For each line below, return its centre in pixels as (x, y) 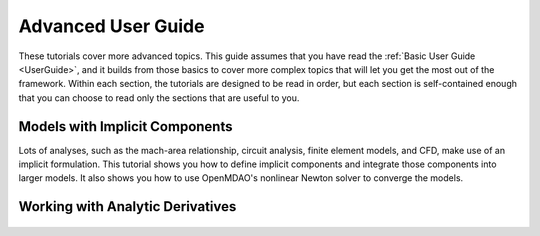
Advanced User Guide (111, 26)
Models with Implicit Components (125, 126)
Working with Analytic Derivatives (127, 206)
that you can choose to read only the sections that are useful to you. (159, 97)
